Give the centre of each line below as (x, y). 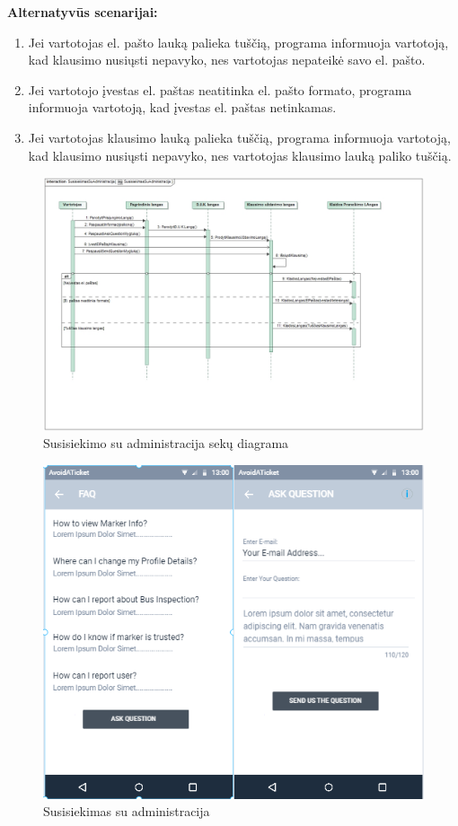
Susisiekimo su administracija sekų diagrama (166, 443)
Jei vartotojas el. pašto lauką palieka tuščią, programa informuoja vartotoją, (238, 42)
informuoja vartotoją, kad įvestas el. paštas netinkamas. (182, 107)
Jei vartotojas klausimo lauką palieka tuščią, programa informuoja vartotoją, (239, 137)
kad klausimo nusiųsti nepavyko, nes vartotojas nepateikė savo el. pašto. (227, 60)
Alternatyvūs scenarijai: (83, 12)
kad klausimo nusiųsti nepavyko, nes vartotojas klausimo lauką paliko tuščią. (240, 155)
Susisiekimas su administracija (127, 811)
